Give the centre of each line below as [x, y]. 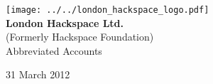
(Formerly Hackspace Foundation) [80, 37]
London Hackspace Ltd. [65, 22]
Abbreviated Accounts [54, 50]
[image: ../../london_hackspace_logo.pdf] [108, 10]
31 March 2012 [38, 74]
